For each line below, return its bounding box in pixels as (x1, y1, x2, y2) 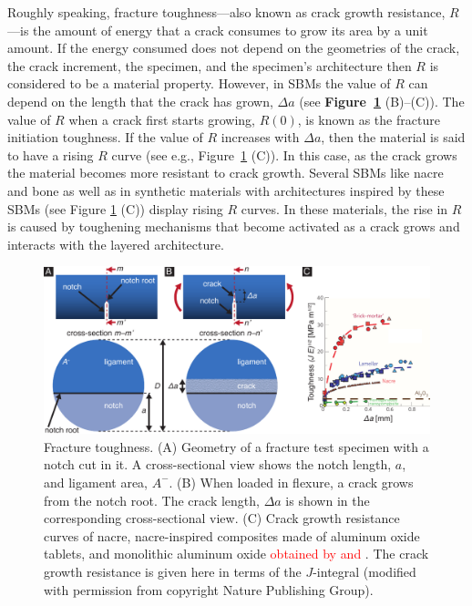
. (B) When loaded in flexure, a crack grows (169, 472, 414, 491)
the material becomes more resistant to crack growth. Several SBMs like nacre (7, 163, 444, 182)
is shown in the (285, 490, 370, 509)
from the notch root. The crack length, (44, 490, 260, 509)
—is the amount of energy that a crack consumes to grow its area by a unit (7, 20, 428, 39)
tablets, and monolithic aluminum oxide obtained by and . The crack (44, 544, 429, 563)
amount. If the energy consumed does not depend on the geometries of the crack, (7, 38, 460, 57)
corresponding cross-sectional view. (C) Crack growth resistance (44, 508, 400, 528)
